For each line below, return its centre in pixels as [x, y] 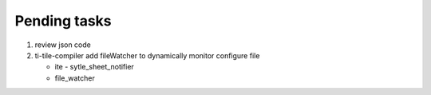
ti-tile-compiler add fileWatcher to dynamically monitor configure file [147, 55]
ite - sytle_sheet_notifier [95, 67]
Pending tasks [63, 21]
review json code [63, 45]
